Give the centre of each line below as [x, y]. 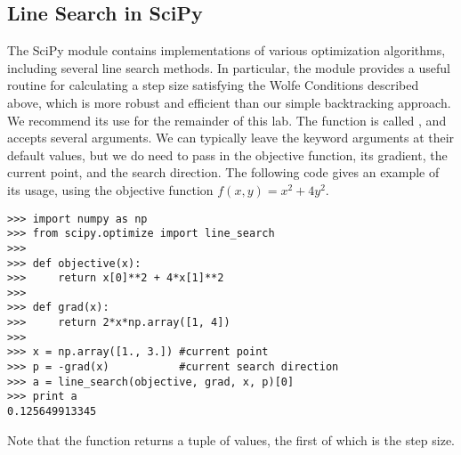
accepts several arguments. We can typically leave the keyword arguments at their [231, 138]
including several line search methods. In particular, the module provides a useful [229, 67]
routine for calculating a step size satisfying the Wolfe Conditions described [213, 85]
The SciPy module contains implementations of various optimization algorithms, [226, 50]
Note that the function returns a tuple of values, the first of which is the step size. [231, 439]
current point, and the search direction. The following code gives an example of [223, 172]
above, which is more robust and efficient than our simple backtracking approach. [229, 102]
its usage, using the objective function [110, 189]
